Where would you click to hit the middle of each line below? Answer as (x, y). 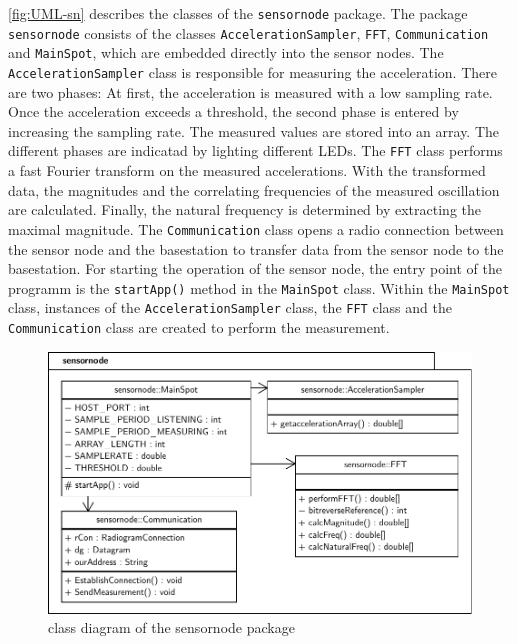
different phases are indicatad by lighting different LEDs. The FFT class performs (255, 150)
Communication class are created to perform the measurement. (199, 327)
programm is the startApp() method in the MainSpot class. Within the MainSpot (259, 287)
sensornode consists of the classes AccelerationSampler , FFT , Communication (248, 32)
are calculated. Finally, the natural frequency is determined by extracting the (245, 209)
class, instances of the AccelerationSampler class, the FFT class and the (230, 307)
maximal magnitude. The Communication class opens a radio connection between (256, 228)
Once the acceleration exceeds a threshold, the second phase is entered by (233, 111)
